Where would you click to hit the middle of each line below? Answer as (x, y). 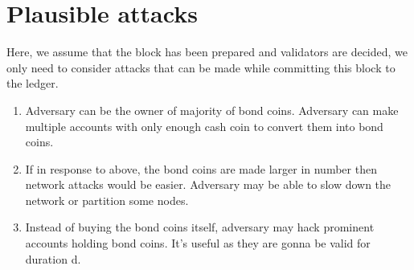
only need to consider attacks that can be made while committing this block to (201, 67)
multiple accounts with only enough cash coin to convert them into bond (204, 126)
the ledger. (33, 83)
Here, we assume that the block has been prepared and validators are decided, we (207, 52)
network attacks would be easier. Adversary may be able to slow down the (208, 184)
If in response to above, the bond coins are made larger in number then (201, 168)
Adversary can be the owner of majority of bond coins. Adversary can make (212, 110)
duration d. (53, 258)
